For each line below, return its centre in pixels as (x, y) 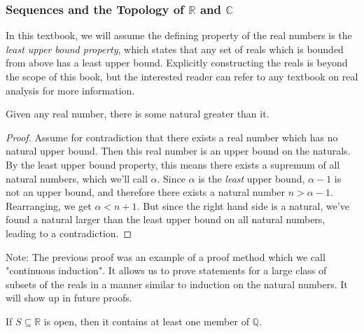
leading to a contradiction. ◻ (69, 233)
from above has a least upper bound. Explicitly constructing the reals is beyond (177, 63)
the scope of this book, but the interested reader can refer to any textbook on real (182, 76)
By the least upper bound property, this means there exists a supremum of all (173, 164)
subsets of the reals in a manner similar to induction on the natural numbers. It (177, 284)
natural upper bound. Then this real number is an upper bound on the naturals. (178, 151)
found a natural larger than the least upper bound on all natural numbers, (166, 219)
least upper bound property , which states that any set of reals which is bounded (175, 49)
